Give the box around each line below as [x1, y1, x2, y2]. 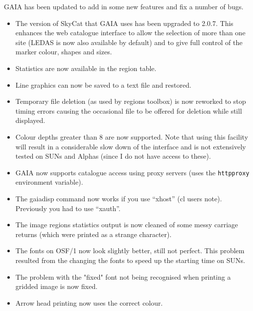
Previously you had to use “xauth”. [15, 203, 121, 213]
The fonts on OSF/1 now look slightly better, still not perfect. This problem [15, 245, 245, 256]
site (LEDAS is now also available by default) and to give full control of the [15, 37, 243, 47]
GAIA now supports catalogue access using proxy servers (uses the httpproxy [15, 167, 250, 177]
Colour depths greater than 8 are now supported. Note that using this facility [15, 131, 248, 142]
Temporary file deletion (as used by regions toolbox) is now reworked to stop [15, 96, 246, 106]
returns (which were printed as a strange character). [15, 229, 172, 239]
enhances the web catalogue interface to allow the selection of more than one [15, 27, 246, 38]
